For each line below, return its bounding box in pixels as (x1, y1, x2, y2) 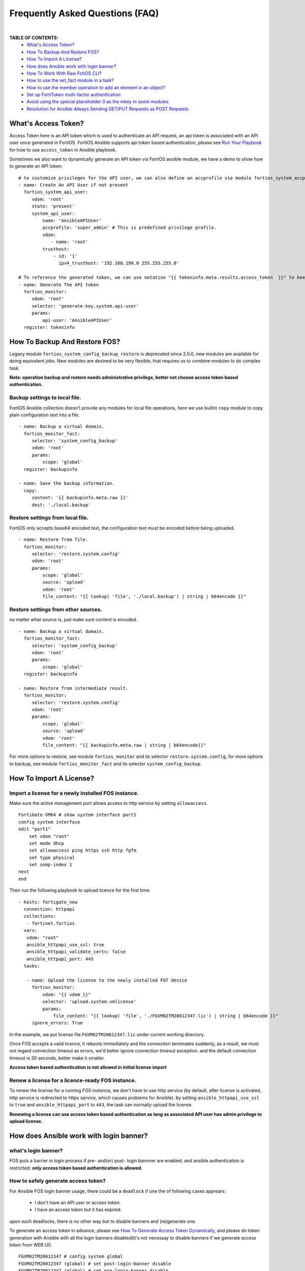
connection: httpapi (23, 906, 75, 912)
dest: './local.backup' (32, 502, 91, 508)
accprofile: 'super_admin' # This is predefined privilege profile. (42, 225, 217, 231)
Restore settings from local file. (9, 514, 89, 521)
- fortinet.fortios (26, 920, 75, 926)
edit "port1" (18, 826, 51, 832)
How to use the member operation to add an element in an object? (26, 84, 165, 90)
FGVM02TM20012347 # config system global (18, 1254, 123, 1259)
